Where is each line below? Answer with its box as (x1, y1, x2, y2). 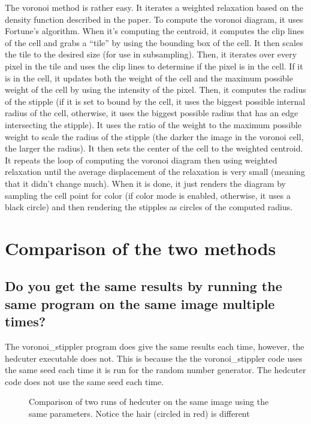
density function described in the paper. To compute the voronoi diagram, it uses (5, 13, 303, 25)
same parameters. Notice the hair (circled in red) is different (29, 407, 250, 420)
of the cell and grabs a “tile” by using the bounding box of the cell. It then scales (5, 36, 303, 49)
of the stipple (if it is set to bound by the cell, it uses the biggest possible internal (5, 95, 306, 107)
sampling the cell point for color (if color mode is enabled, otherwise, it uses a (5, 189, 291, 201)
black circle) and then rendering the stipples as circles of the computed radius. (5, 201, 293, 213)
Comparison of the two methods (5, 235, 276, 260)
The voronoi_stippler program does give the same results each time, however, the (5, 340, 304, 353)
